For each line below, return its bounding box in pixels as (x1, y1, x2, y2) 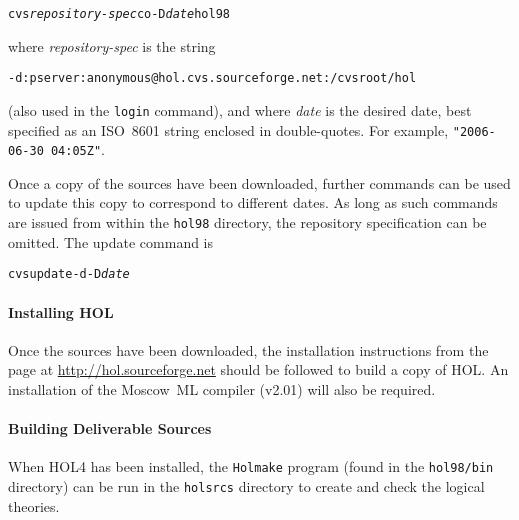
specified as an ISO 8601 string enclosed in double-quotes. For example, (8, 119, 449, 140)
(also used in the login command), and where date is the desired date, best (8, 99, 472, 120)
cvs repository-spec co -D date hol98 (8, 7, 230, 21)
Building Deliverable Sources (8, 418, 212, 439)
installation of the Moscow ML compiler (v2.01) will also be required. (8, 378, 436, 399)
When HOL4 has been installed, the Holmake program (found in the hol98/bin (8, 456, 494, 477)
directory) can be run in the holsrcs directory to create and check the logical (8, 476, 485, 496)
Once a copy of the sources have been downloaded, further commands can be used (8, 172, 511, 193)
